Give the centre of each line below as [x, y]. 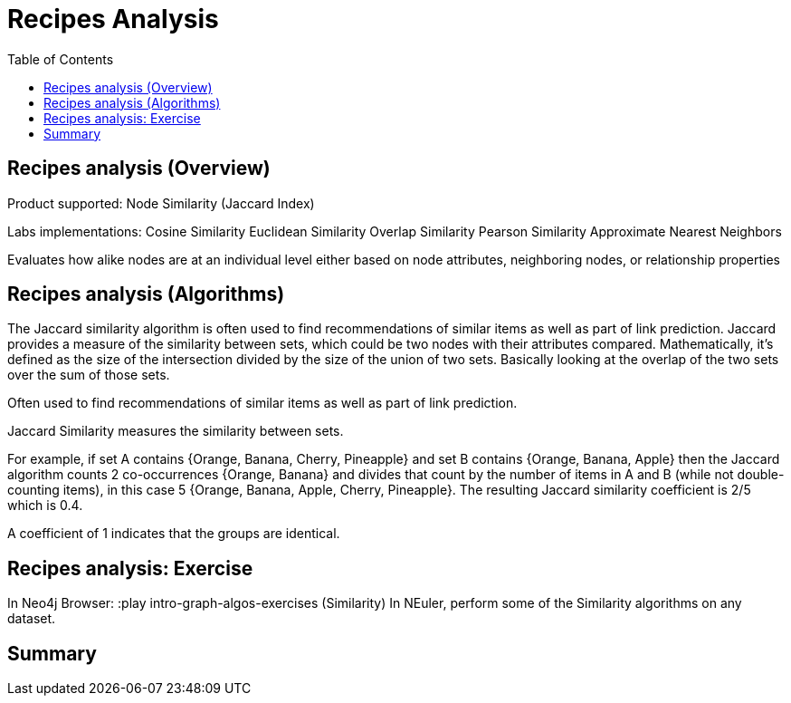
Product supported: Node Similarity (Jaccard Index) [161, 203]
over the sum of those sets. [89, 375]
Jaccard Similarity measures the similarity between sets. [176, 431]
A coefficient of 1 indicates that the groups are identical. [174, 534]
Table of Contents [61, 59]
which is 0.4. [45, 506]
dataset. [32, 619]
